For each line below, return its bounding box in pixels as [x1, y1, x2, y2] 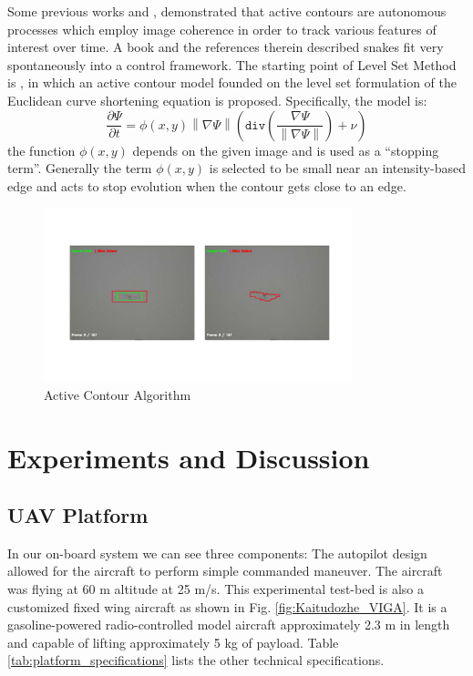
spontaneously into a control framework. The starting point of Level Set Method [7, 55, 457, 74]
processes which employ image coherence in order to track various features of [7, 19, 437, 38]
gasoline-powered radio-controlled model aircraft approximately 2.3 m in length [7, 615, 450, 634]
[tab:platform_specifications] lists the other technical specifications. [7, 650, 385, 670]
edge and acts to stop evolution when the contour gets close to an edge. [7, 176, 406, 195]
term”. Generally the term [7, 159, 152, 178]
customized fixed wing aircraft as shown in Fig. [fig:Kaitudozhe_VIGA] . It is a [7, 597, 447, 616]
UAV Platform [7, 501, 149, 529]
